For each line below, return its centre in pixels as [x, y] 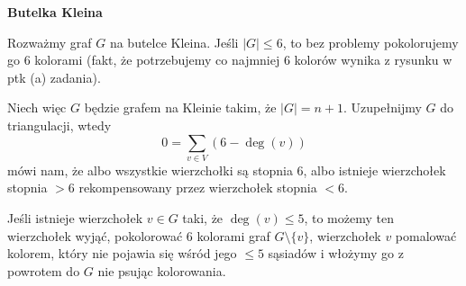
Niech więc [37, 107]
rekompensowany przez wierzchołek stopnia [198, 188]
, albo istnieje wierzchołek [375, 170]
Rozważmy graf [50, 42]
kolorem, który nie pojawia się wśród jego [122, 253]
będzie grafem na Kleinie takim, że [180, 107]
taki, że [203, 218]
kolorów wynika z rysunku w [373, 60]
